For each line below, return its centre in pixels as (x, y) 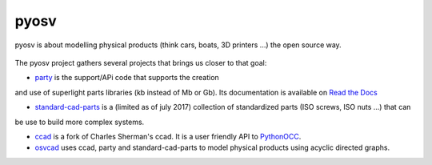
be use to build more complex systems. (80, 122)
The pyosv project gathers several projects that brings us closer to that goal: (141, 62)
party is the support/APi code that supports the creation (127, 78)
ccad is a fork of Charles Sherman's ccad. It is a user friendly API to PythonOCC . (168, 136)
